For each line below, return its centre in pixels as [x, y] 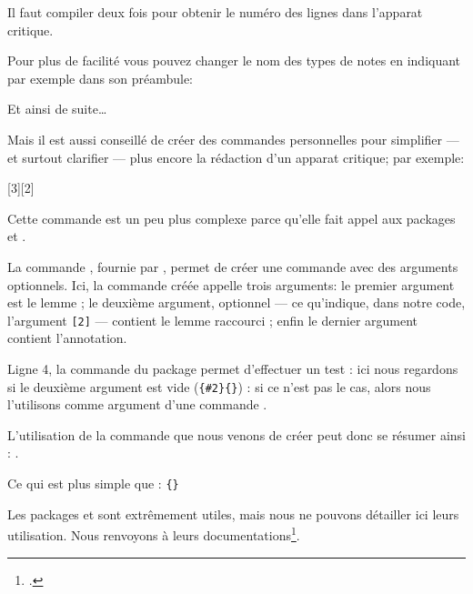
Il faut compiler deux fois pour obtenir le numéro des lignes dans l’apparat [215, 12]
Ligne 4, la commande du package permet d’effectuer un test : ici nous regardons [233, 368]
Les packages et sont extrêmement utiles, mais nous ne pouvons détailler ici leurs [233, 513]
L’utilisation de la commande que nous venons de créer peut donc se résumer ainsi [236, 434]
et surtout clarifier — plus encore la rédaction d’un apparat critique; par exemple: [236, 157]
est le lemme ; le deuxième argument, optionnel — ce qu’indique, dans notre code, [236, 302]
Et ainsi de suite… [57, 109]
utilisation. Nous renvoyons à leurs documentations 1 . [154, 534]
